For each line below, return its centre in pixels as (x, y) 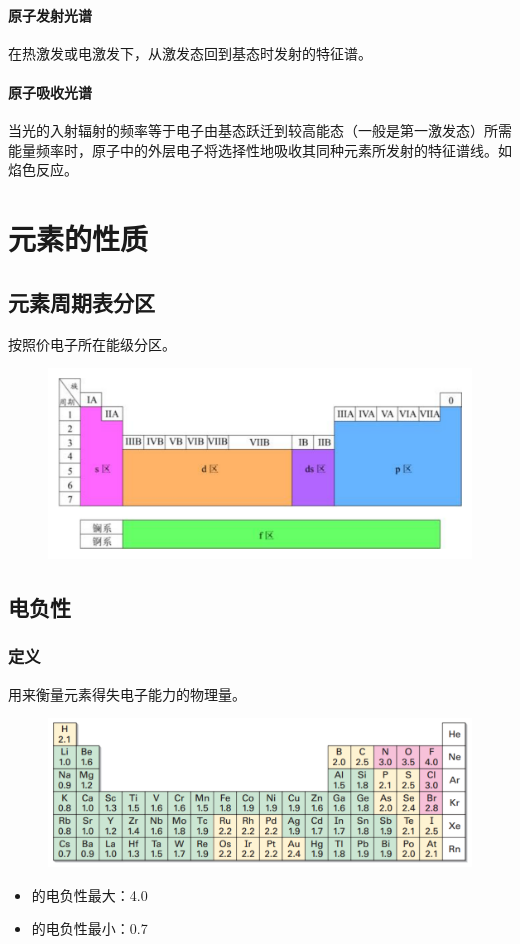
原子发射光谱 (50, 14)
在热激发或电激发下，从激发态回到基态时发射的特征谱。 (190, 52)
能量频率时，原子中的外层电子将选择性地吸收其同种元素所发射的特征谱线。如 (260, 149)
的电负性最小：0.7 (89, 928)
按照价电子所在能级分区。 (92, 343)
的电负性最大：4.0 (89, 894)
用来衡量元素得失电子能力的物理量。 (127, 693)
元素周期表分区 (81, 301)
